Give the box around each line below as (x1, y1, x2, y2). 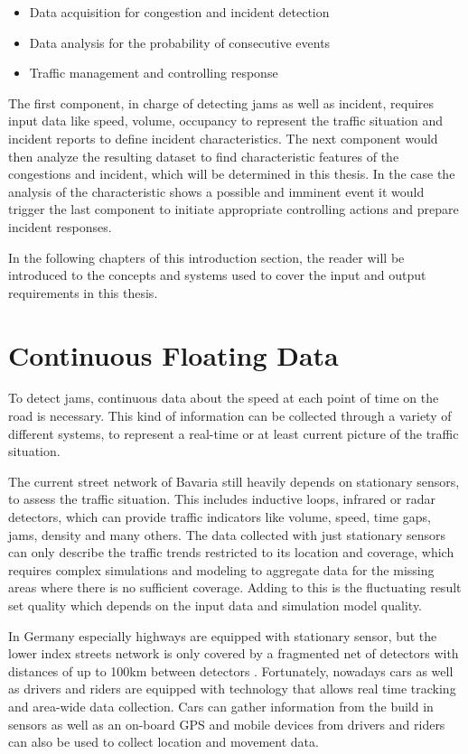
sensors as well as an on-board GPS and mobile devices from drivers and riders (8, 714, 445, 733)
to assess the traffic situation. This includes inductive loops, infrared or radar (8, 489, 435, 508)
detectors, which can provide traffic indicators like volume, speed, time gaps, (8, 507, 431, 526)
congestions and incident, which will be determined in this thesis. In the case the (8, 164, 455, 183)
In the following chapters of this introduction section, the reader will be (8, 247, 405, 266)
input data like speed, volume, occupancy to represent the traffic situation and (8, 111, 444, 130)
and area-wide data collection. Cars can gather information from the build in (8, 696, 434, 715)
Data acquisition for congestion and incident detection (29, 3, 330, 21)
